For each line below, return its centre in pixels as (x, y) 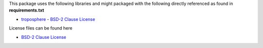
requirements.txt (27, 10)
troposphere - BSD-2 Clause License (58, 19)
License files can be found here (41, 28)
